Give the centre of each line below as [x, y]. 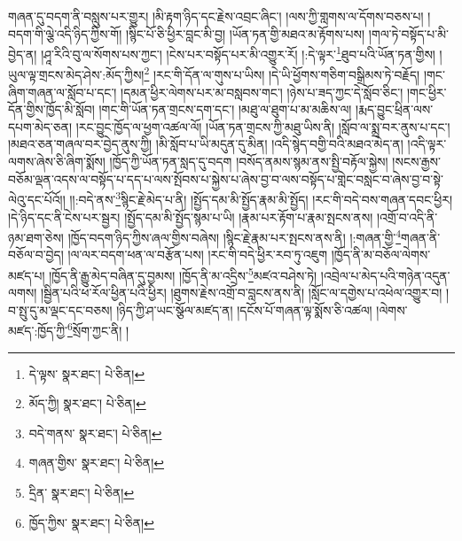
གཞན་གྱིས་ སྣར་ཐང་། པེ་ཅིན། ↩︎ [96, 463]
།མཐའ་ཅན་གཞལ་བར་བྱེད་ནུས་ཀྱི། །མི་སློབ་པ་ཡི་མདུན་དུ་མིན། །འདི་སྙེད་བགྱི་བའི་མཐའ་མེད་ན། [206, 144]
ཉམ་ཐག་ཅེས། [36, 237]
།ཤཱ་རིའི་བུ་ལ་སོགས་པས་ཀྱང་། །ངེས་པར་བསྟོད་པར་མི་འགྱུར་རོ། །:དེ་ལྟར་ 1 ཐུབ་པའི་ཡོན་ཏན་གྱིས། [238, 53]
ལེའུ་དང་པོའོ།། [37, 199]
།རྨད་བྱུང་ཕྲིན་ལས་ [395, 109]
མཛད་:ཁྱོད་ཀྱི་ [38, 331]
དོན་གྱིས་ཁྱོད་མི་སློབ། [51, 109]
